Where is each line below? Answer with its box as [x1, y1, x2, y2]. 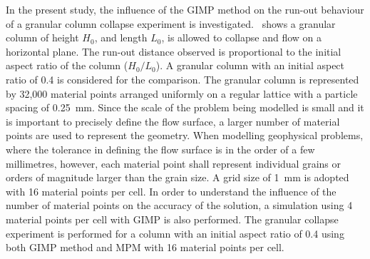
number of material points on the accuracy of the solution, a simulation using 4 [6, 198, 353, 213]
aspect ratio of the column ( [6, 58, 128, 73]
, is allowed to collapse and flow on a [161, 30, 322, 45]
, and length [94, 30, 148, 45]
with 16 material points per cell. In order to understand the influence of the [6, 183, 336, 198]
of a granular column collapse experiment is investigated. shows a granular [6, 16, 336, 31]
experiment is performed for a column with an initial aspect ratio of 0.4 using [6, 225, 344, 240]
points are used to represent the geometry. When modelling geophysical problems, [6, 128, 364, 143]
